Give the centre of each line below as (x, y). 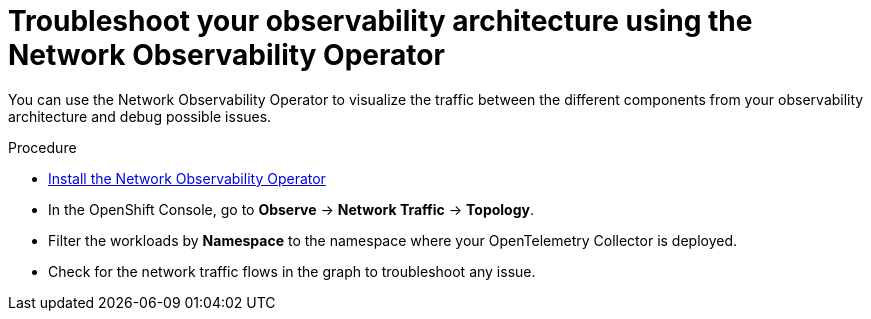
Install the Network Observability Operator (187, 178)
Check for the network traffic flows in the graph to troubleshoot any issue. (292, 271)
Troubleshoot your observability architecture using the (380, 21)
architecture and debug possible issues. (140, 116)
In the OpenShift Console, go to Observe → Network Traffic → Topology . (291, 209)
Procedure (42, 147)
